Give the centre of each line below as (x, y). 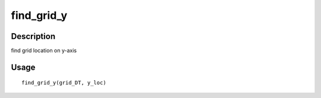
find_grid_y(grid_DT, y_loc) (64, 83)
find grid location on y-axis (44, 51)
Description (33, 36)
